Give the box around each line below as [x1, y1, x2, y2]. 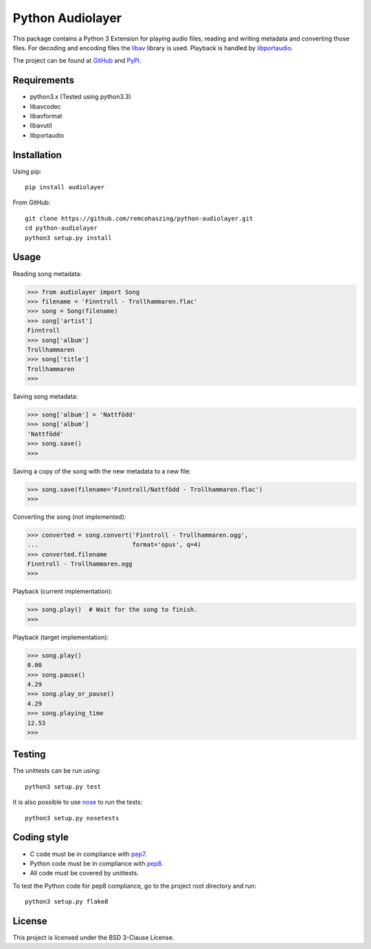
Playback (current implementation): [12, 587, 113, 595]
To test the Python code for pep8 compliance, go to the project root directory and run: [12, 882, 257, 890]
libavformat [30, 112, 63, 120]
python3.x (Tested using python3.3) [30, 93, 132, 101]
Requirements [12, 74, 75, 86]
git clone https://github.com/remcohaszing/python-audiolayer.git [25, 214, 254, 222]
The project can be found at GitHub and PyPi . [12, 56, 142, 65]
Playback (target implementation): [12, 633, 109, 641]
